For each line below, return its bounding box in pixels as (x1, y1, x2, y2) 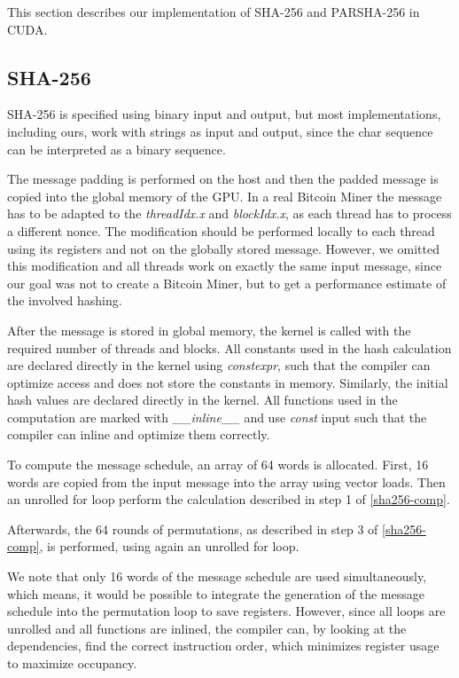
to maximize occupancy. (7, 654, 137, 673)
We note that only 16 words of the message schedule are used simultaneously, (7, 567, 427, 586)
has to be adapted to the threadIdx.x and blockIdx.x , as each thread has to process (7, 204, 452, 223)
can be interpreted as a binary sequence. (7, 139, 226, 158)
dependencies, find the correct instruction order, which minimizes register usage (7, 636, 440, 655)
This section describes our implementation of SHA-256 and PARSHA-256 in (7, 3, 420, 20)
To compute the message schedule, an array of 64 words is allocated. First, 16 (7, 455, 429, 474)
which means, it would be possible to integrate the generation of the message (7, 584, 424, 603)
